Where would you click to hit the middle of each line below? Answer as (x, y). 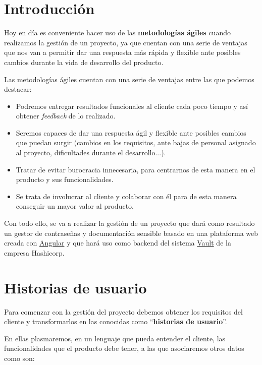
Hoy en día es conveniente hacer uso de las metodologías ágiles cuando (117, 33)
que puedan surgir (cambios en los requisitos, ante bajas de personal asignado (136, 142)
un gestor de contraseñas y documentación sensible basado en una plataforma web (131, 233)
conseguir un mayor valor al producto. (75, 206)
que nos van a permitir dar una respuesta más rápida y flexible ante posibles (122, 52)
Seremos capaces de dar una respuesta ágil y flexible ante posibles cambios (131, 132)
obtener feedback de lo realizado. (66, 116)
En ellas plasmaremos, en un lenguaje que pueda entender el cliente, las (115, 338)
